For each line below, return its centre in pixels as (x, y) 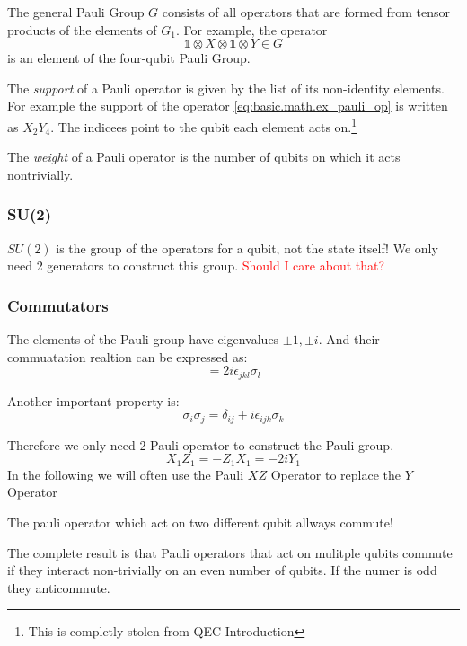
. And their (349, 339)
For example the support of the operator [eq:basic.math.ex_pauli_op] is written (228, 106)
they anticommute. (59, 587)
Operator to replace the (336, 474)
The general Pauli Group (76, 12)
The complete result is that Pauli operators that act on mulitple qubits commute (230, 552)
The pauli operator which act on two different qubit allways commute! (200, 522)
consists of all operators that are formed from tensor (306, 12)
